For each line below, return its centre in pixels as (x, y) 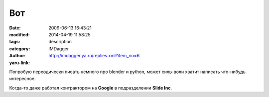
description (60, 42)
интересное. (22, 79)
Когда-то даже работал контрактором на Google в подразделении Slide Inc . (90, 88)
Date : (15, 28)
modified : (19, 34)
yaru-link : (19, 63)
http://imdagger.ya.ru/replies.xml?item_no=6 (94, 56)
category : (20, 48)
